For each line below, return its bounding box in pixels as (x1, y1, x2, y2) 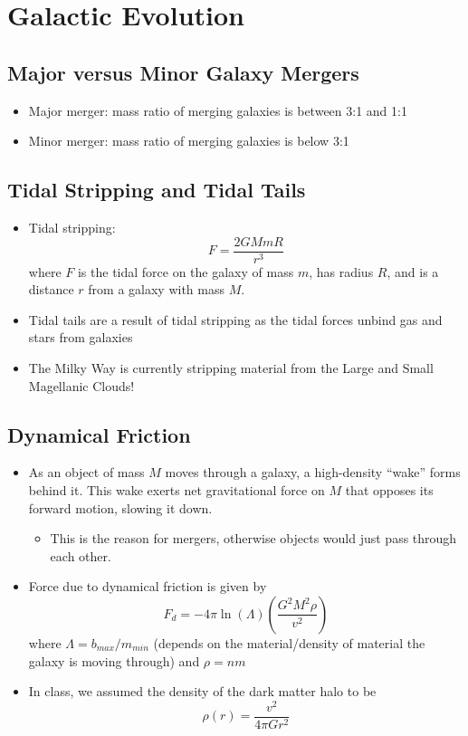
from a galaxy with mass (88, 280, 224, 299)
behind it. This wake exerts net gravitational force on (28, 480, 325, 499)
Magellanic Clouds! (28, 376, 135, 395)
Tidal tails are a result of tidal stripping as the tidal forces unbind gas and (28, 310, 443, 329)
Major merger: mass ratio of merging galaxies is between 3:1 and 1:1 (28, 100, 407, 119)
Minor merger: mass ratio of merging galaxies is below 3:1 (28, 131, 349, 150)
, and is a (387, 262, 439, 281)
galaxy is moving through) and (28, 651, 200, 670)
